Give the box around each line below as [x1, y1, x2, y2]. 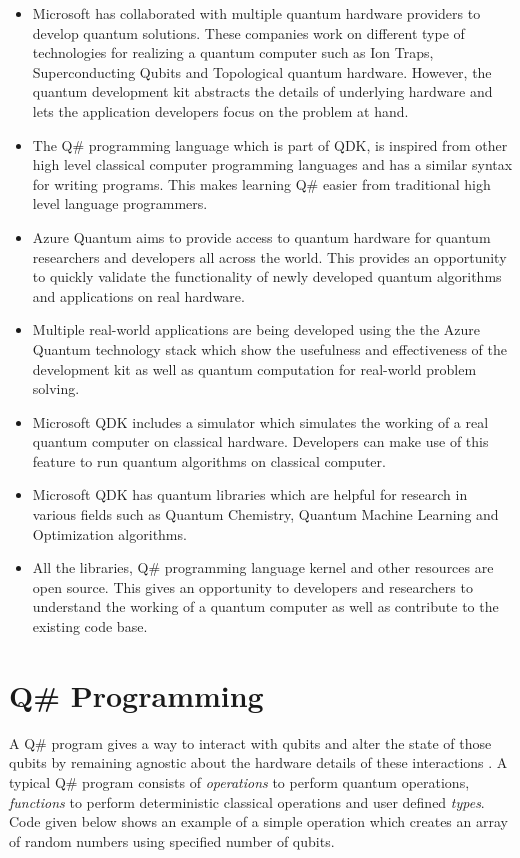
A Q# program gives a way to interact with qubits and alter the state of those [9, 732, 492, 753]
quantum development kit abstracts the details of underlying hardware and [32, 81, 493, 102]
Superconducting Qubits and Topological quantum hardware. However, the [32, 61, 492, 82]
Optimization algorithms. [32, 523, 187, 544]
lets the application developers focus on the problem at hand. [32, 100, 409, 121]
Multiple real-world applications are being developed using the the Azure [32, 319, 480, 340]
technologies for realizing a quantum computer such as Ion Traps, [32, 42, 434, 63]
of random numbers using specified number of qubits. [9, 830, 335, 851]
